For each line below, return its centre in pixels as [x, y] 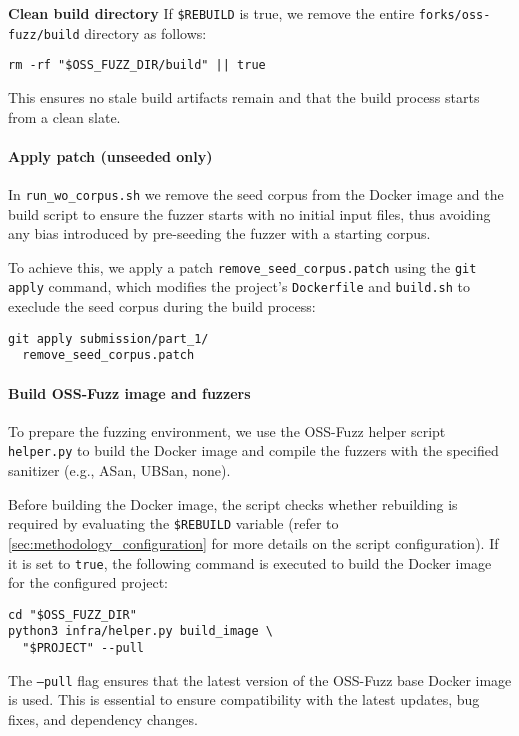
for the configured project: [88, 582]
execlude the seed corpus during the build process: [162, 306]
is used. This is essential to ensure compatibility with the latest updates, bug [244, 699]
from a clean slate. [64, 116]
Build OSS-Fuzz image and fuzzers [129, 392]
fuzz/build [44, 34]
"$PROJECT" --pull [83, 648]
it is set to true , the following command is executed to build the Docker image [250, 562]
